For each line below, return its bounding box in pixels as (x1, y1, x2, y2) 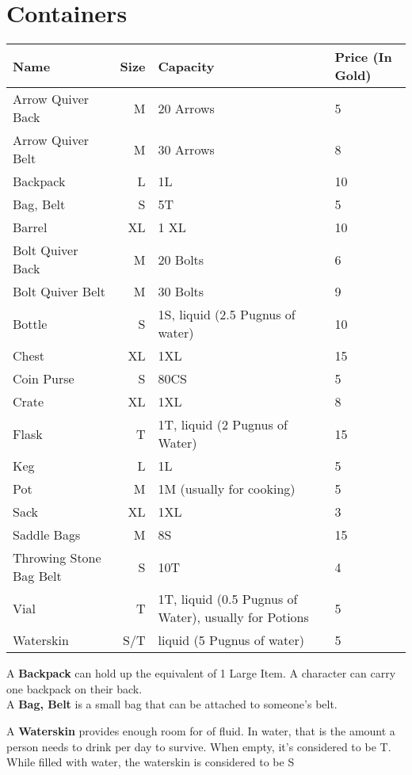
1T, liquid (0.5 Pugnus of (158, 590, 298, 609)
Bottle (13, 314, 48, 333)
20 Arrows (158, 98, 215, 117)
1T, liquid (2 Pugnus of (158, 415, 288, 434)
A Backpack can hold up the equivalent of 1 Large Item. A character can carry (6, 665, 396, 681)
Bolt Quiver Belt (13, 282, 105, 301)
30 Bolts (158, 282, 204, 301)
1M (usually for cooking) (158, 479, 296, 498)
